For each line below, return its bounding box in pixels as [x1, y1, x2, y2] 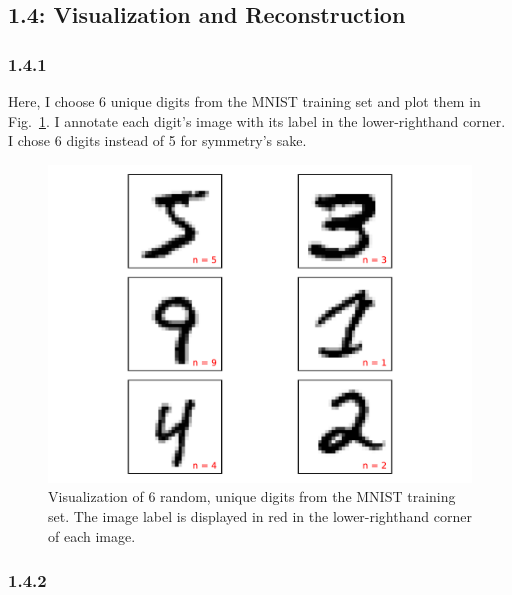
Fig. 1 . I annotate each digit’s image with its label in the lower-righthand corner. [8, 110, 506, 131]
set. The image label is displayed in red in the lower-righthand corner [48, 505, 472, 526]
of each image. [48, 525, 136, 546]
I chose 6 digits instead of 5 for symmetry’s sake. [8, 130, 307, 151]
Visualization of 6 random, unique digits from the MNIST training [48, 486, 456, 507]
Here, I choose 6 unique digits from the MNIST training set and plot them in [8, 91, 481, 111]
